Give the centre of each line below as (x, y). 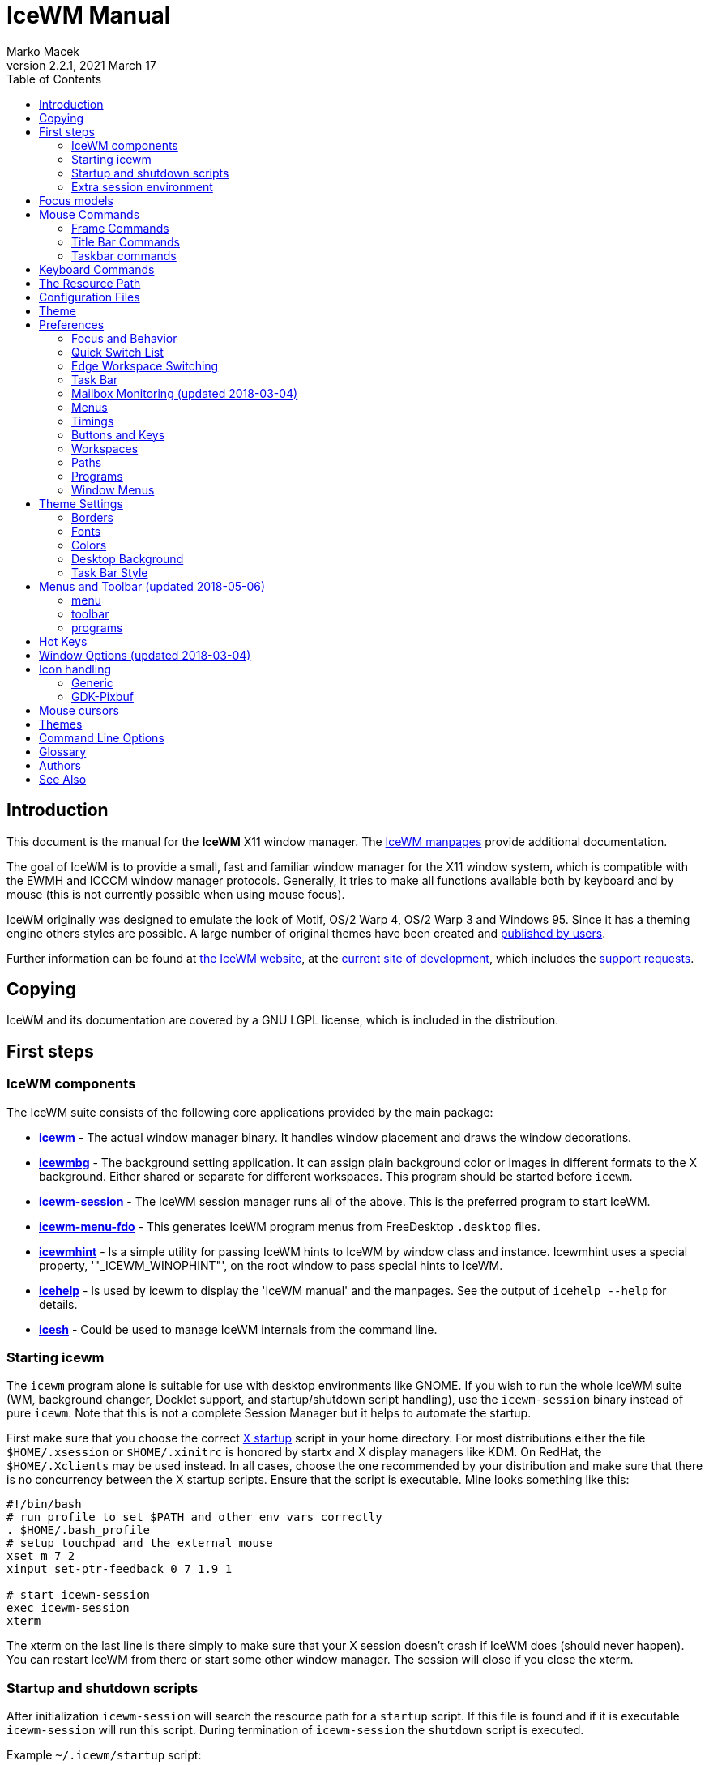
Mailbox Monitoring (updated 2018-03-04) (185, 393)
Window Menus (113, 489)
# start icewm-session (79, 1595)
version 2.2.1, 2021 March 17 (81, 65)
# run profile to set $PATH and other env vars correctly (194, 1517)
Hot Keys (63, 641)
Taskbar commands (124, 255)
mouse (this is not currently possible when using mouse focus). (176, 894)
